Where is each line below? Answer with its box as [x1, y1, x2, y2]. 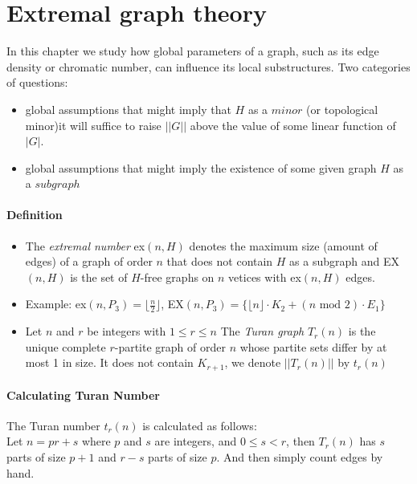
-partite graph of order [114, 338, 226, 355]
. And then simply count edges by [216, 448, 383, 465]
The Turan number [6, 417, 100, 433]
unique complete [25, 338, 106, 355]
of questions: [6, 74, 68, 91]
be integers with [87, 323, 166, 340]
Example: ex [25, 295, 87, 312]
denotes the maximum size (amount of [189, 237, 378, 254]
